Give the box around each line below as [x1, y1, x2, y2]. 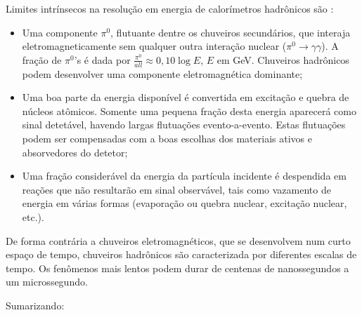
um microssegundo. [6, 274, 88, 289]
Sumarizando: [6, 297, 65, 312]
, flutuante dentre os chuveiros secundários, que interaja [110, 25, 351, 39]
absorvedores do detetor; [22, 145, 128, 159]
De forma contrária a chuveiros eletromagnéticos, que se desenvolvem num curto [6, 233, 351, 248]
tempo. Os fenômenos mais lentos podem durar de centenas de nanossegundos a [6, 260, 349, 275]
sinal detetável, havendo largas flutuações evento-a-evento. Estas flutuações [22, 117, 346, 132]
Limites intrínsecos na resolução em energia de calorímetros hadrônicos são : [6, 1, 334, 15]
